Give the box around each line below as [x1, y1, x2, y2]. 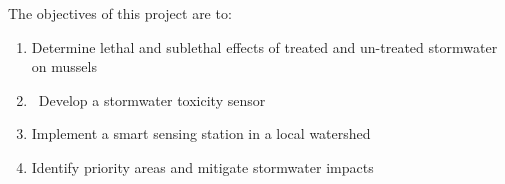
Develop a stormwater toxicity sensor [38, 89, 266, 110]
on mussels [31, 56, 97, 77]
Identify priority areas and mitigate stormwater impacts [31, 156, 374, 177]
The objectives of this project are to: [8, 3, 232, 23]
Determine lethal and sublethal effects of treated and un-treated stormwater [31, 36, 498, 57]
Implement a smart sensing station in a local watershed [31, 123, 371, 144]
